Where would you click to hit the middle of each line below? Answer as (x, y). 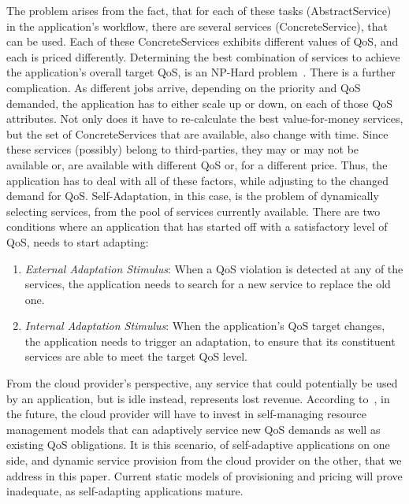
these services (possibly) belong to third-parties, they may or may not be (183, 149)
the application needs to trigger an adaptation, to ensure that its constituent (210, 341)
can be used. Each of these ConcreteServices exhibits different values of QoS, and (203, 41)
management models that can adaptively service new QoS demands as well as (193, 429)
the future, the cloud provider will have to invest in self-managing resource (186, 414)
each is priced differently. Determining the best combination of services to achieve (203, 56)
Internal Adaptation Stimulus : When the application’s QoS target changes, (205, 326)
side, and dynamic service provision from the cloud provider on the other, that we (204, 460)
